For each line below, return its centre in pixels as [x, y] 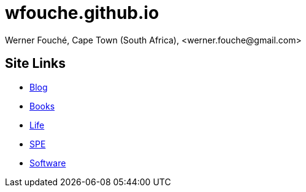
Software [48, 163]
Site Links [35, 64]
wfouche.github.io [82, 13]
